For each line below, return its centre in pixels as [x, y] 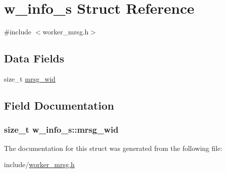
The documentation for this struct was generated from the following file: [113, 148]
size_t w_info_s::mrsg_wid [61, 130]
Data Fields [34, 58]
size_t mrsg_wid [30, 78]
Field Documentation [59, 105]
